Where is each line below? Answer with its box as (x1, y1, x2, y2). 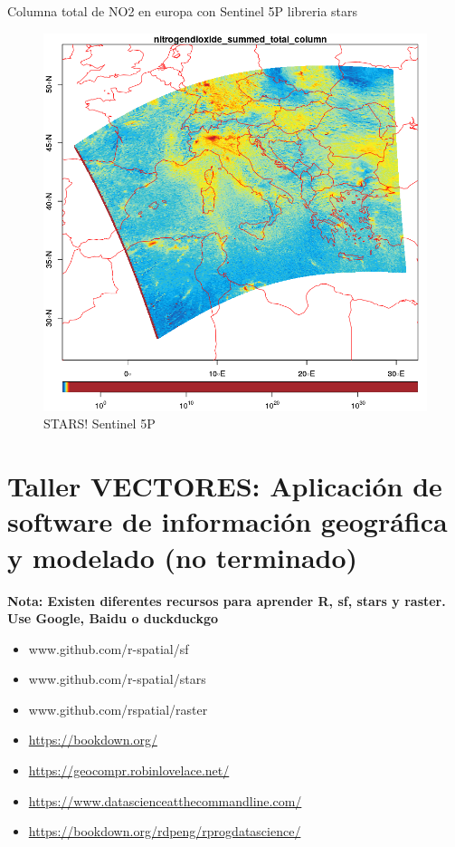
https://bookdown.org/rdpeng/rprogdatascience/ (28, 822, 301, 841)
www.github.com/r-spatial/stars (28, 669, 206, 688)
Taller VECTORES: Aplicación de (7, 467, 442, 505)
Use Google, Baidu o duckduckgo (7, 609, 219, 628)
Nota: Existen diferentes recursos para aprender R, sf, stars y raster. (7, 591, 446, 610)
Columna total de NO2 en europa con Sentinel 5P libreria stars (7, 2, 358, 20)
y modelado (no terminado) (7, 538, 358, 575)
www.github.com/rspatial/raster (28, 699, 208, 718)
